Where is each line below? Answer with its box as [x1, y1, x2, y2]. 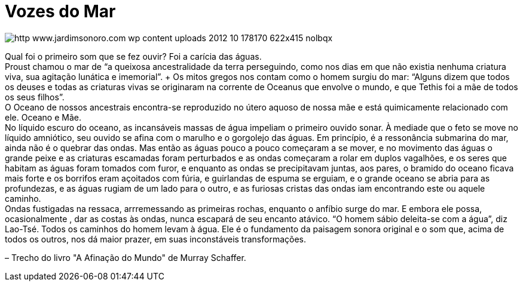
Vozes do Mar [5, 1, 116, 21]
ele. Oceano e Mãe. [5, 112, 81, 122]
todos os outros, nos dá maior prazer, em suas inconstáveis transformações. [5, 233, 306, 244]
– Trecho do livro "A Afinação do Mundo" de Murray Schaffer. [5, 252, 246, 263]
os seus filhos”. [5, 91, 65, 102]
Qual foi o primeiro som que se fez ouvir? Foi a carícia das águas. [5, 51, 262, 61]
